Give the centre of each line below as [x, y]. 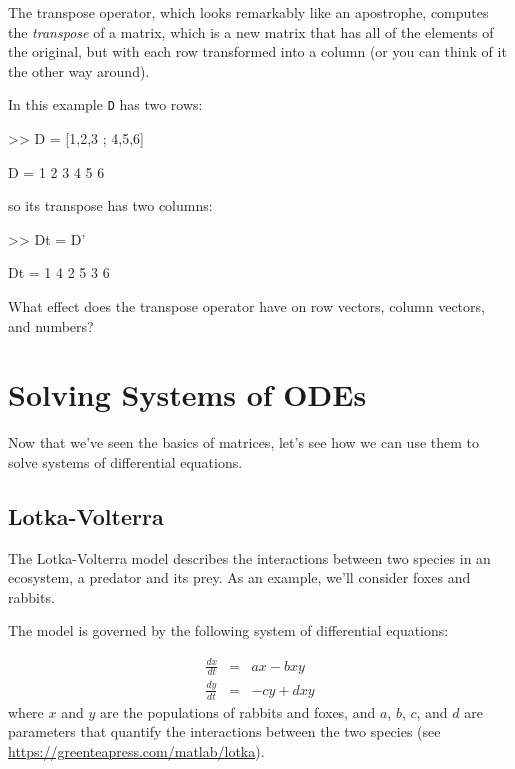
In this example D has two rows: [105, 104]
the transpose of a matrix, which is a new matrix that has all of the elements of [251, 31]
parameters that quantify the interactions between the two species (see [224, 731]
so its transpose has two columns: [110, 205]
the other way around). [79, 70]
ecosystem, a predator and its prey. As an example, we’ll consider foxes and [239, 577]
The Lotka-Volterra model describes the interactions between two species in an [249, 557]
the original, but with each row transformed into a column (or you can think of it [257, 51]
